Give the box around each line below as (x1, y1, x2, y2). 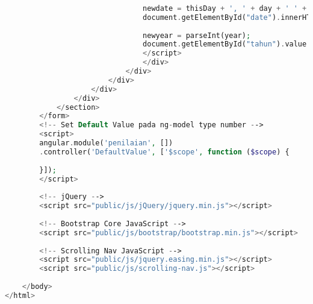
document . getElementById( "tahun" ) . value (143, 40, 307, 49)
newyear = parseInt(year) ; (143, 31, 251, 40)
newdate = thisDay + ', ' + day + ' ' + (143, 4, 307, 13)
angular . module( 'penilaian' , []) (39, 139, 173, 147)
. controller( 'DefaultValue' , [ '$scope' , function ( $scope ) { (39, 147, 290, 156)
